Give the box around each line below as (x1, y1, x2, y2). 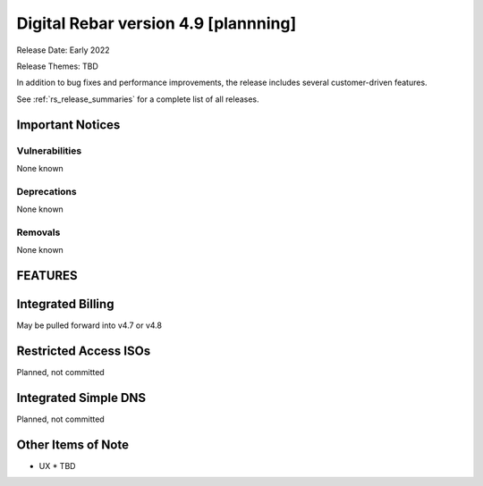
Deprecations (16, 185, 77, 197)
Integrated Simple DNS (16, 390, 147, 406)
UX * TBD (38, 460, 76, 471)
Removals (16, 226, 61, 239)
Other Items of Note (16, 437, 130, 452)
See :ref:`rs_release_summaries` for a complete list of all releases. (16, 94, 259, 105)
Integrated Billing (16, 296, 114, 312)
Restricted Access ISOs (16, 343, 151, 358)
